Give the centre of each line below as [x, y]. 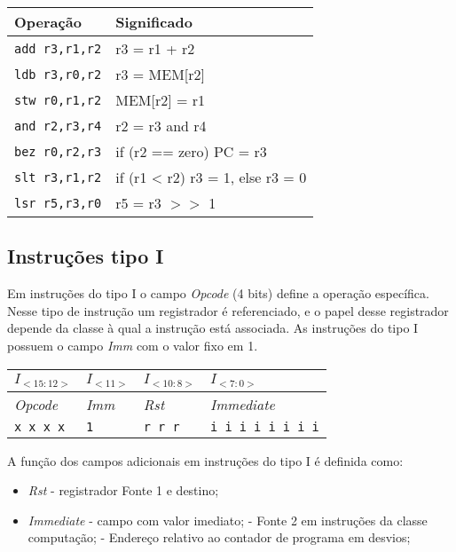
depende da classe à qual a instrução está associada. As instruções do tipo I [213, 328]
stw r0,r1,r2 [58, 100]
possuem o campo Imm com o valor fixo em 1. [133, 345]
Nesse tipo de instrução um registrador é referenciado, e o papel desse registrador [228, 310]
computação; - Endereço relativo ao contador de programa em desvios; [219, 537]
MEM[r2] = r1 [161, 100]
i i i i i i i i [265, 426]
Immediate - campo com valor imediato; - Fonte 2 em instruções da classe [228, 520]
